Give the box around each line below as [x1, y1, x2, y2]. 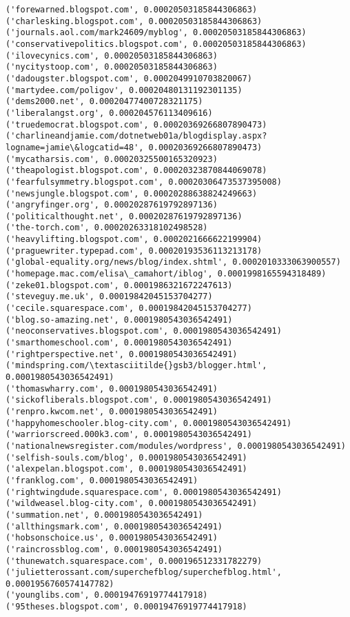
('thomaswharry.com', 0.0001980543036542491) [6, 383, 218, 394]
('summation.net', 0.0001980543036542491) [6, 509, 203, 520]
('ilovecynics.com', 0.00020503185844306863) [6, 50, 218, 61]
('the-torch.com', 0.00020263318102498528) [6, 223, 208, 233]
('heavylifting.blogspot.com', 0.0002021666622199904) [6, 234, 262, 245]
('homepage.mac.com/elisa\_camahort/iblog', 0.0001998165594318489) [6, 269, 327, 279]
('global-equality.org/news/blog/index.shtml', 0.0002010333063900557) [6, 257, 341, 267]
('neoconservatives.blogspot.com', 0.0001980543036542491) [6, 326, 282, 336]
